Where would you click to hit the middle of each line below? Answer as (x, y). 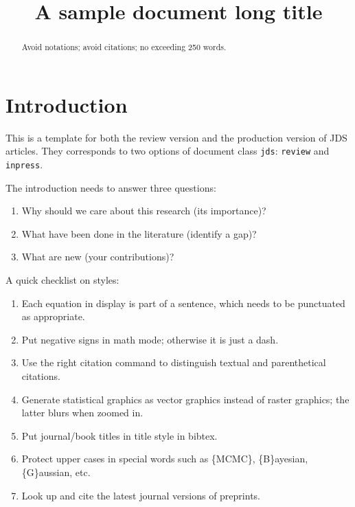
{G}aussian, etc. (56, 472)
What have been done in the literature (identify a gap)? (139, 233)
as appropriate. (53, 316)
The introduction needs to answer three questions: (111, 187)
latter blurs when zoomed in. (82, 413)
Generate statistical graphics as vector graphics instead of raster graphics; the (185, 399)
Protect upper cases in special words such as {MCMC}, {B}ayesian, (165, 459)
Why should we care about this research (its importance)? (144, 211)
